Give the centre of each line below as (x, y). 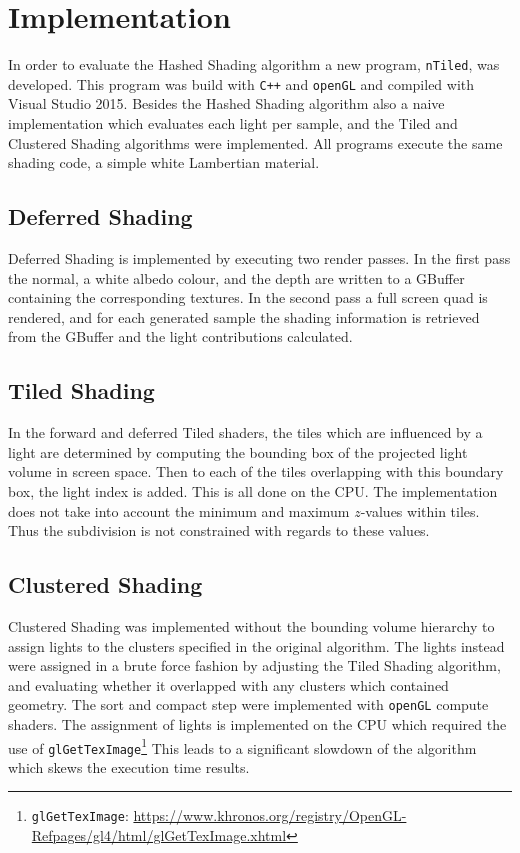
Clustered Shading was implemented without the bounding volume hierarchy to (251, 625)
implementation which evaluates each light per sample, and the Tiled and (233, 123)
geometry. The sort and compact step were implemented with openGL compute (248, 704)
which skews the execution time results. (129, 766)
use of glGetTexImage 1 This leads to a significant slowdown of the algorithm (242, 746)
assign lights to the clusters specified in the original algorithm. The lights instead (256, 645)
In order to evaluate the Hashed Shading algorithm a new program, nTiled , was (254, 64)
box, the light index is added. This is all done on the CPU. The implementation (253, 490)
